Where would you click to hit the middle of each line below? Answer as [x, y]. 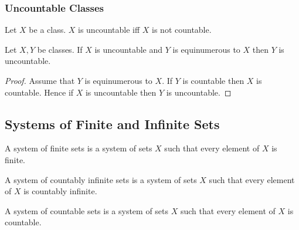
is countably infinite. [60, 191]
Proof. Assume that [40, 80]
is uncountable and [129, 49]
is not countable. [182, 30]
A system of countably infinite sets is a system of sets [101, 179]
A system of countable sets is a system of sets [87, 210]
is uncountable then [121, 92]
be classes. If [60, 49]
